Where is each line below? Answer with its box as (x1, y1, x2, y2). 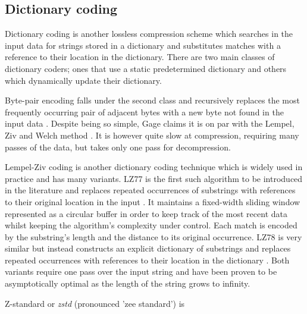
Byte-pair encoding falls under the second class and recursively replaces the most (5, 94, 300, 106)
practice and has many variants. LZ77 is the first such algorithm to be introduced (5, 172, 303, 184)
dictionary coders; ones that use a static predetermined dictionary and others (5, 62, 287, 74)
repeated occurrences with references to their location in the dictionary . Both (5, 253, 290, 266)
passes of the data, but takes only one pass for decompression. (5, 140, 231, 153)
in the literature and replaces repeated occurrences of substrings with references (5, 184, 296, 196)
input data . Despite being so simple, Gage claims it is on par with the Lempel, (5, 117, 295, 130)
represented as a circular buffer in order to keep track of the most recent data (5, 207, 287, 219)
